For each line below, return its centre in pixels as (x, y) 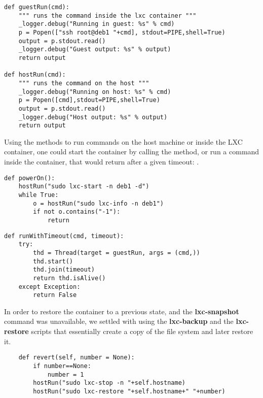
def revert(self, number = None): (77, 358)
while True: (39, 195)
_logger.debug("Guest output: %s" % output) (95, 49)
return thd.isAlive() (69, 278)
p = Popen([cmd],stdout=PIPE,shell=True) (89, 100)
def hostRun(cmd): (35, 75)
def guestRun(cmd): (37, 7)
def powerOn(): (30, 178)
